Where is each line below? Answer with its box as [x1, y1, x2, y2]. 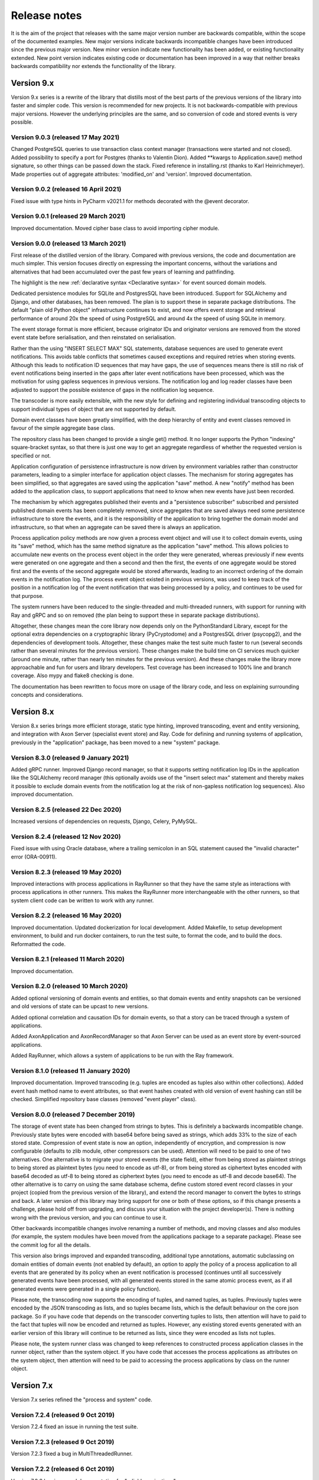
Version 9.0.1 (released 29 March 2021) [11, 212, 126, 220]
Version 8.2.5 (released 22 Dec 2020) [11, 805, 122, 813]
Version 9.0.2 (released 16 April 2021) [11, 185, 122, 194]
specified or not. [11, 452, 51, 459]
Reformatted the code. [11, 940, 66, 947]
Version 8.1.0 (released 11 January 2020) [11, 1066, 131, 1074]
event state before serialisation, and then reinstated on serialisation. [11, 334, 177, 341]
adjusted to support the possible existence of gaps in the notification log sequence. [11, 386, 214, 393]
